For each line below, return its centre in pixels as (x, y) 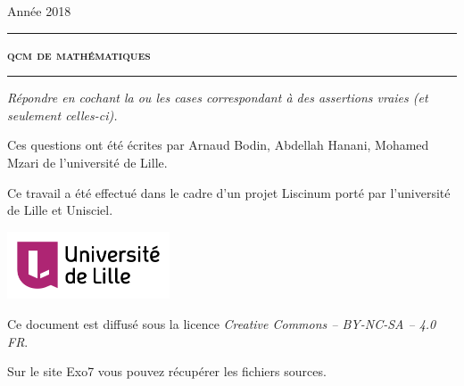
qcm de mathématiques (79, 54)
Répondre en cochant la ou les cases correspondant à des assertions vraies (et (218, 98)
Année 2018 (39, 11)
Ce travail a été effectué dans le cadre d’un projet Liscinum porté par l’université (229, 192)
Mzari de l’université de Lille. (87, 162)
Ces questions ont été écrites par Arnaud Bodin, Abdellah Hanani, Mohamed (218, 145)
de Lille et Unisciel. (60, 210)
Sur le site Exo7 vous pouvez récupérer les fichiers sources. (167, 371)
